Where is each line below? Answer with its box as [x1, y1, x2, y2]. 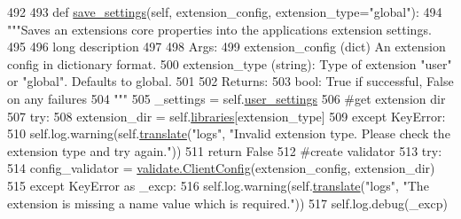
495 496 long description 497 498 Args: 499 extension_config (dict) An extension [7, 37, 446, 56]
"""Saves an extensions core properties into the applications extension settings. [7, 20, 432, 38]
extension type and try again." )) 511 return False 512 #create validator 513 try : [7, 141, 442, 160]
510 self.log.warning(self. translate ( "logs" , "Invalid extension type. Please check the [7, 124, 450, 143]
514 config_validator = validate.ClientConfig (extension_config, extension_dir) [7, 159, 435, 177]
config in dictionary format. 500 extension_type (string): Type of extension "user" [7, 54, 452, 73]
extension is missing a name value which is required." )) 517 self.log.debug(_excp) [7, 193, 448, 212]
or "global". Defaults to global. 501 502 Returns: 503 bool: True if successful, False [7, 72, 454, 90]
